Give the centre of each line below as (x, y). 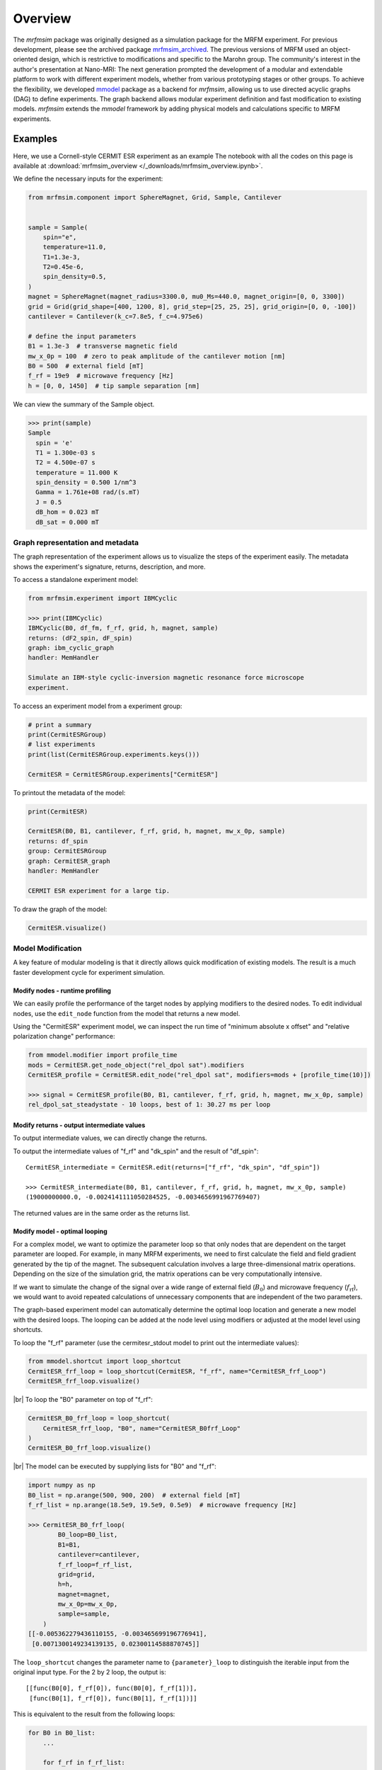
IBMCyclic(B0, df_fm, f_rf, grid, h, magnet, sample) (123, 628)
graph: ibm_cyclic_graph (71, 648)
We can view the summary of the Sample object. (84, 404)
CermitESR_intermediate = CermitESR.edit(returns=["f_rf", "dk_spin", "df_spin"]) (173, 1167)
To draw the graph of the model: (60, 909)
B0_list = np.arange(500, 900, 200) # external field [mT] (134, 1495)
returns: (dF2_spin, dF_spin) (80, 638)
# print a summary (60, 725)
